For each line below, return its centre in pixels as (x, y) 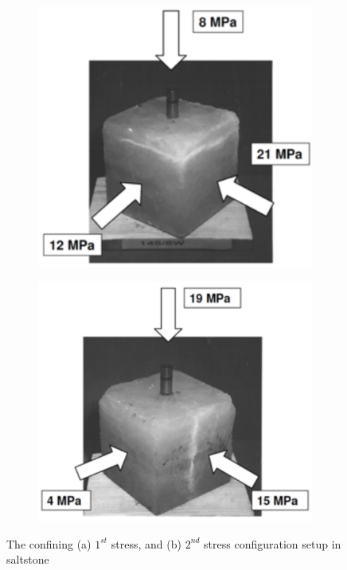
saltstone (28, 559)
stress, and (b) (146, 543)
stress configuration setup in (273, 543)
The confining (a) (49, 543)
